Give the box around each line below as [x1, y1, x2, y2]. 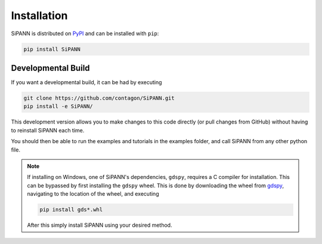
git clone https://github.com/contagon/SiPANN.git [23, 95, 175, 101]
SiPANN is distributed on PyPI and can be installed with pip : [11, 30, 159, 37]
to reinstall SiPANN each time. [11, 126, 85, 134]
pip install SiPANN [23, 45, 80, 52]
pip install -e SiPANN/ [23, 103, 94, 110]
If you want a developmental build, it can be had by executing [11, 79, 162, 86]
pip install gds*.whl [39, 206, 103, 213]
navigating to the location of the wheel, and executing [27, 190, 159, 197]
